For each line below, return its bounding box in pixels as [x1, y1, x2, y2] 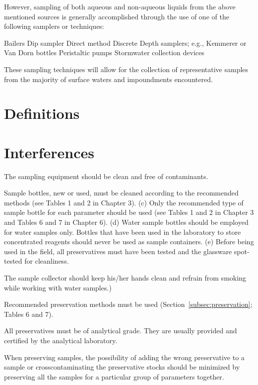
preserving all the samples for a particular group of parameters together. [4, 371, 224, 382]
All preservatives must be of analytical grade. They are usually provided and [4, 325, 237, 336]
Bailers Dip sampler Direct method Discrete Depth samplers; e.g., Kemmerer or [4, 37, 247, 48]
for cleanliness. [24, 256, 69, 266]
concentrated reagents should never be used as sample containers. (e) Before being [4, 236, 254, 247]
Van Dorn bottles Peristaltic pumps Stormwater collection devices [4, 47, 204, 58]
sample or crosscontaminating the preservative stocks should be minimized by [4, 362, 240, 372]
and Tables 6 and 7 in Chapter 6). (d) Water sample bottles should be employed [4, 217, 249, 227]
